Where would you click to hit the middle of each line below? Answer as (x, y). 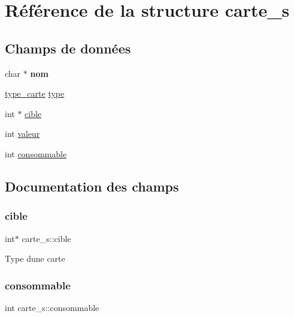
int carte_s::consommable (52, 307)
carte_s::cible (46, 238)
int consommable (36, 153)
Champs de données (68, 48)
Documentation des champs (92, 186)
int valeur (22, 134)
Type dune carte (35, 258)
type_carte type (35, 93)
